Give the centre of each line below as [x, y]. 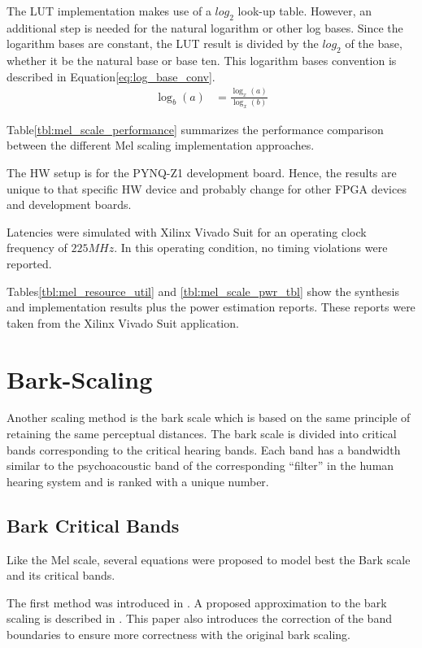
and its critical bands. [61, 575]
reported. [29, 263]
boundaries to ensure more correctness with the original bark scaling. [178, 635]
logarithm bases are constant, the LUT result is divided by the [163, 43]
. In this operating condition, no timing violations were [251, 248]
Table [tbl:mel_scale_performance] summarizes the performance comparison [195, 129]
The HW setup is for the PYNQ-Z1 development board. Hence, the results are [202, 172]
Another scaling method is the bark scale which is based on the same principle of [209, 418]
